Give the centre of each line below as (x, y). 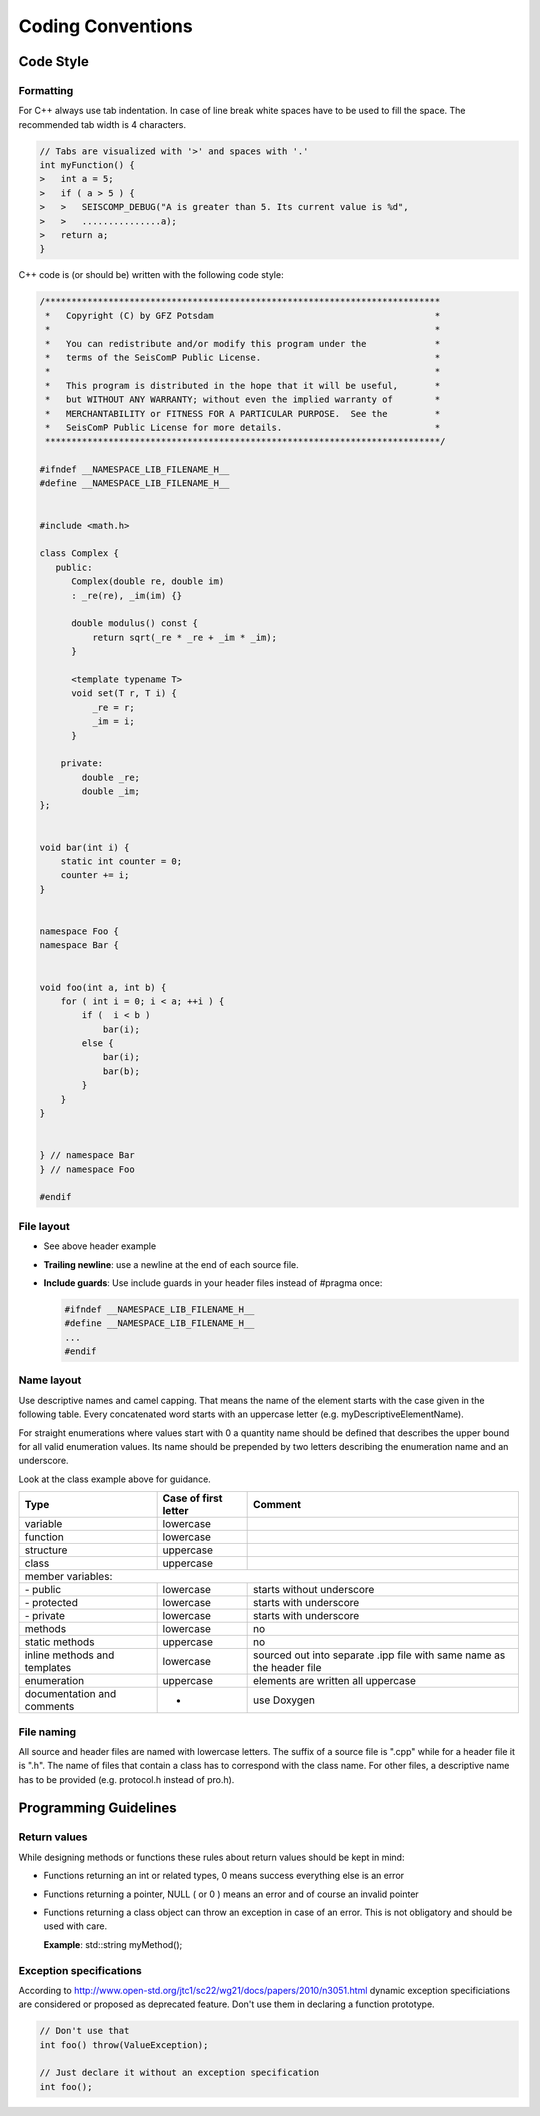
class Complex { (79, 553)
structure (46, 1550)
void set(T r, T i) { (124, 693)
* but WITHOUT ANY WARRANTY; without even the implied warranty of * (243, 399)
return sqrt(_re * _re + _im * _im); (184, 637)
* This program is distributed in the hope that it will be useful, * (243, 385)
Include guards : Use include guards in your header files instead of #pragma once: (213, 1282)
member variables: (68, 1577)
